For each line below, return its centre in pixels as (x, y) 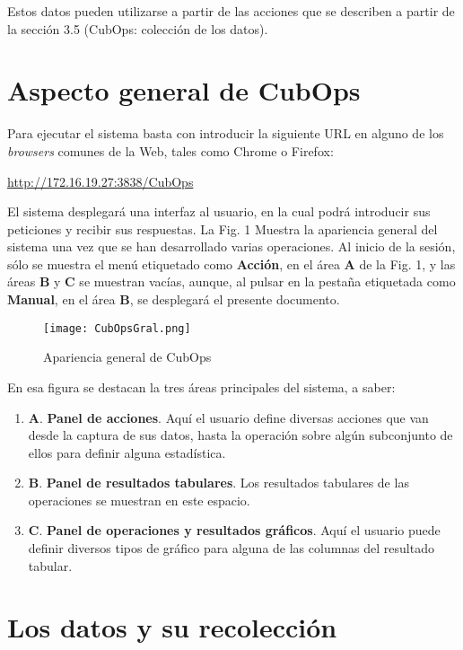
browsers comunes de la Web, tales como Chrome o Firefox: (170, 150)
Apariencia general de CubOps (127, 357)
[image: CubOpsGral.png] (117, 328)
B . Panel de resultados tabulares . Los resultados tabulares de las (218, 483)
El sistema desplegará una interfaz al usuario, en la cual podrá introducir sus (219, 211)
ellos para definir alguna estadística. (127, 452)
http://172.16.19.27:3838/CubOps (100, 181)
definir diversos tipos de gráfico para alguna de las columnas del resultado (231, 548)
